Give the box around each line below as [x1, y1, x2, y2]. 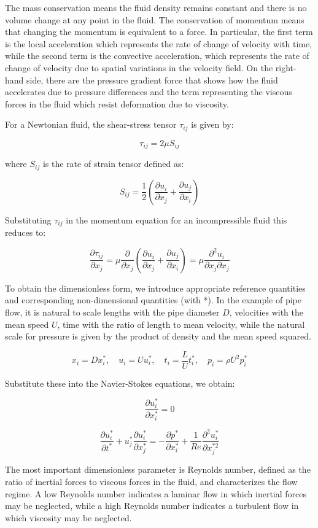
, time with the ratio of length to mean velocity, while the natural [57, 317, 305, 330]
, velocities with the [229, 305, 304, 318]
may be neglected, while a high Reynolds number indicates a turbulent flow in [5, 499, 299, 512]
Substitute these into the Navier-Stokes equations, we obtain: [5, 376, 235, 389]
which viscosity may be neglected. [5, 511, 132, 524]
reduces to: [5, 226, 46, 239]
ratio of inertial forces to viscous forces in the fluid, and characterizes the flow [5, 475, 298, 488]
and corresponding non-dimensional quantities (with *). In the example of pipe [5, 293, 301, 306]
